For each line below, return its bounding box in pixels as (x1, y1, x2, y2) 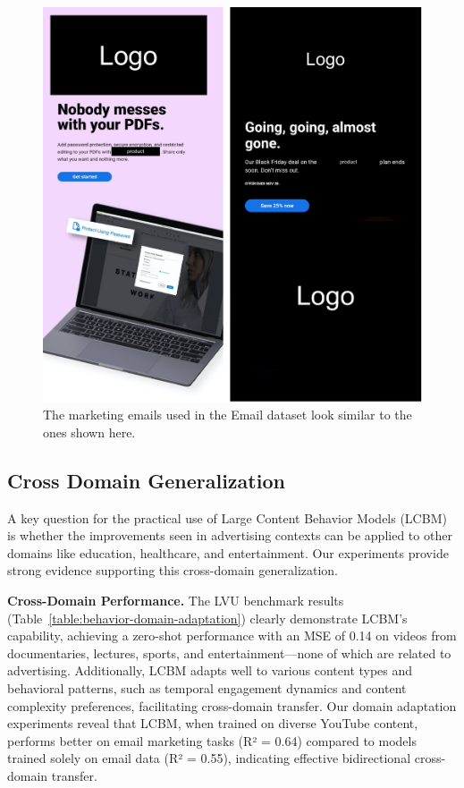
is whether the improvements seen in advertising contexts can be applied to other (7, 526, 452, 545)
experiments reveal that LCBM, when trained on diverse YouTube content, (7, 714, 418, 733)
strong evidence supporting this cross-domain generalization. (7, 561, 339, 580)
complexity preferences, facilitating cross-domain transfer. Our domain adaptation (7, 696, 457, 715)
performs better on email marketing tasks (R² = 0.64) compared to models (7, 731, 417, 750)
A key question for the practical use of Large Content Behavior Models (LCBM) (7, 508, 447, 527)
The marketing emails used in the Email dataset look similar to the (43, 405, 412, 424)
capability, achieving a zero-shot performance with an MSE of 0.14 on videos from (7, 626, 457, 645)
